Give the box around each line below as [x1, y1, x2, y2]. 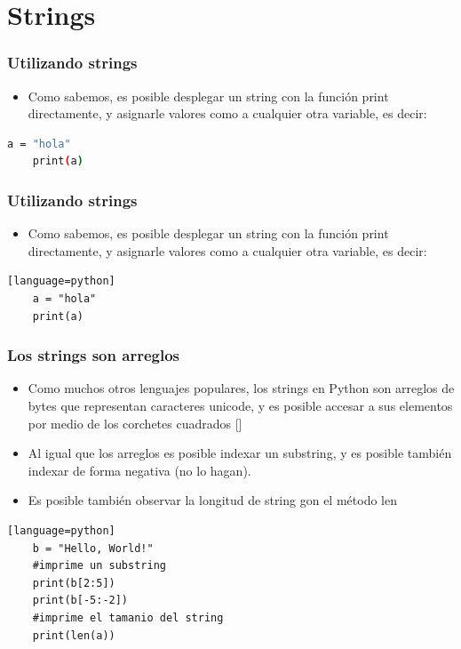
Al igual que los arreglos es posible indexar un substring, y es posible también [28, 444, 452, 462]
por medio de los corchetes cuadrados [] [28, 413, 242, 432]
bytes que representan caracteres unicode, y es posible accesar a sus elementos [28, 396, 453, 414]
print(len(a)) [32, 629, 115, 642]
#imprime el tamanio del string [32, 611, 224, 624]
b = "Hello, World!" [32, 541, 154, 555]
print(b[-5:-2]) [32, 594, 129, 607]
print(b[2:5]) [32, 576, 115, 589]
